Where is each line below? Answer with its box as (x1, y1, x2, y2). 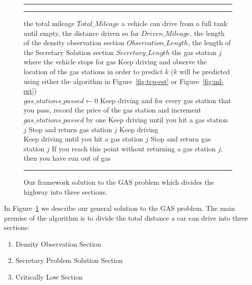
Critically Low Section (15, 272, 83, 282)
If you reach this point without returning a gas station (52, 143, 216, 153)
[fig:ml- (202, 76, 224, 86)
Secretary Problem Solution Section (15, 255, 123, 265)
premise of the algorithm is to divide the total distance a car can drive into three (4, 212, 248, 223)
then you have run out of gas (24, 153, 111, 163)
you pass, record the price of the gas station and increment (24, 105, 201, 115)
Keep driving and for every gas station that (100, 95, 231, 105)
